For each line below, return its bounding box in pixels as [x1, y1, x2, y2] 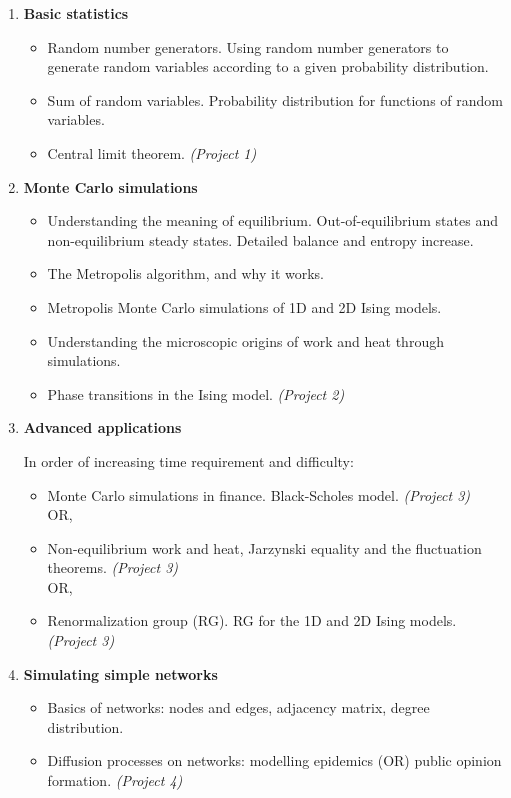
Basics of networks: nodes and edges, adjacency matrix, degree [47, 697, 430, 718]
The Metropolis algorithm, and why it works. [47, 263, 324, 284]
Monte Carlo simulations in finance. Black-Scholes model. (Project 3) [47, 484, 471, 505]
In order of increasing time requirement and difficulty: [23, 450, 354, 471]
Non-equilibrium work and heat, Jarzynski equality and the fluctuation [47, 537, 482, 558]
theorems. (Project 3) [47, 557, 179, 578]
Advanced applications [23, 417, 182, 438]
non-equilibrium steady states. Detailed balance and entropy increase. [47, 229, 474, 250]
